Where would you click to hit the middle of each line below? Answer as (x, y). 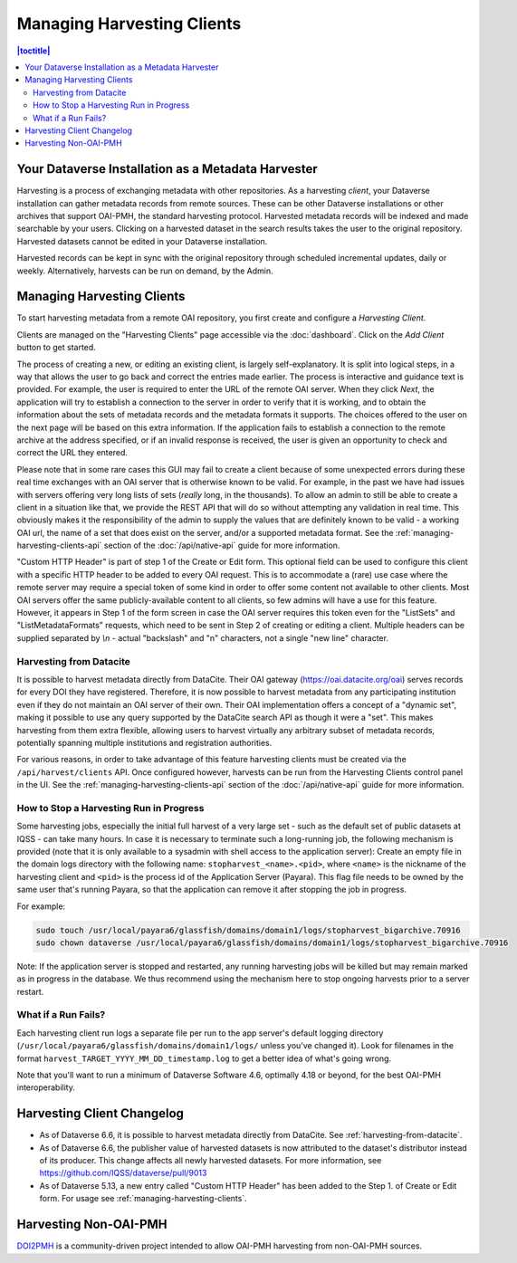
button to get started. (57, 348)
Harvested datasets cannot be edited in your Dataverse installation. (142, 241)
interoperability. (46, 1087)
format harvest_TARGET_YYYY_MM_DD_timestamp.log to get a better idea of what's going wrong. (204, 1058)
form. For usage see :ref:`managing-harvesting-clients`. (144, 1199)
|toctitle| (34, 51)
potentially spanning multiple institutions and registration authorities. (144, 742)
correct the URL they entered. (72, 453)
